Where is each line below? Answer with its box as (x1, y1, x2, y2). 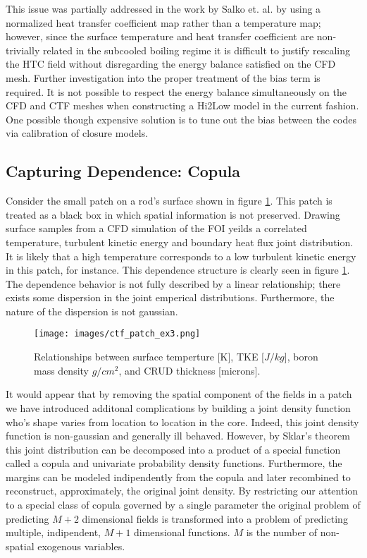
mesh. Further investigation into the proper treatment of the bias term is (6, 70, 321, 85)
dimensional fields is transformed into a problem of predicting (82, 511, 348, 526)
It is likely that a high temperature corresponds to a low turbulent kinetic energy (6, 248, 356, 263)
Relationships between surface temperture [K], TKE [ (34, 349, 265, 364)
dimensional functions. (134, 525, 230, 540)
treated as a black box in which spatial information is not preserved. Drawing (6, 207, 340, 222)
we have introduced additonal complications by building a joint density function (6, 400, 351, 415)
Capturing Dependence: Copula (6, 160, 241, 182)
